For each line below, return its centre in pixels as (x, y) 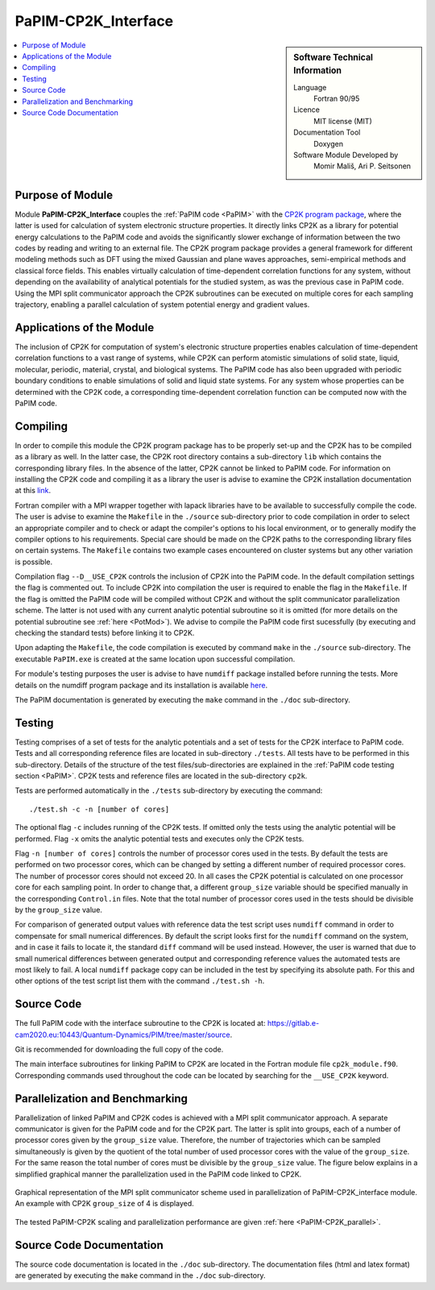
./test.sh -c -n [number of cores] (99, 809)
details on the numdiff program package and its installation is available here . (141, 685)
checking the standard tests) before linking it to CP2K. (105, 633)
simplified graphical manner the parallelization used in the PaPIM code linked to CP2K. (158, 1174)
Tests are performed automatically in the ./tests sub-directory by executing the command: (169, 790)
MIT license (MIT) (343, 121)
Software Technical (333, 57)
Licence (307, 110)
